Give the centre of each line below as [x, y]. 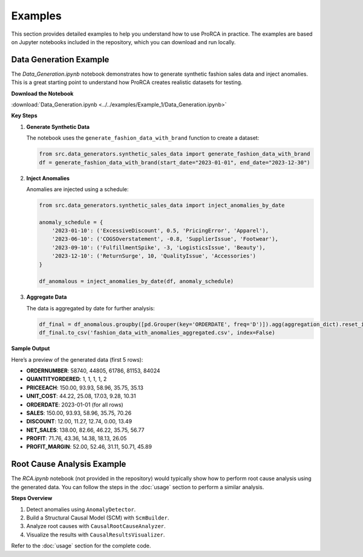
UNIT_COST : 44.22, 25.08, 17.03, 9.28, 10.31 [81, 396]
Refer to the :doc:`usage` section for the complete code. [81, 546]
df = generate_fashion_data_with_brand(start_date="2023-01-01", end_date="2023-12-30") [175, 162]
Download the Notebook [42, 93]
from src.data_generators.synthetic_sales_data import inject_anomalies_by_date [162, 205]
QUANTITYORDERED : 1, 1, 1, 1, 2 [67, 379]
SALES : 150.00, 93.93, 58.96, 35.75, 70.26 [79, 413]
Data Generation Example [60, 60]
